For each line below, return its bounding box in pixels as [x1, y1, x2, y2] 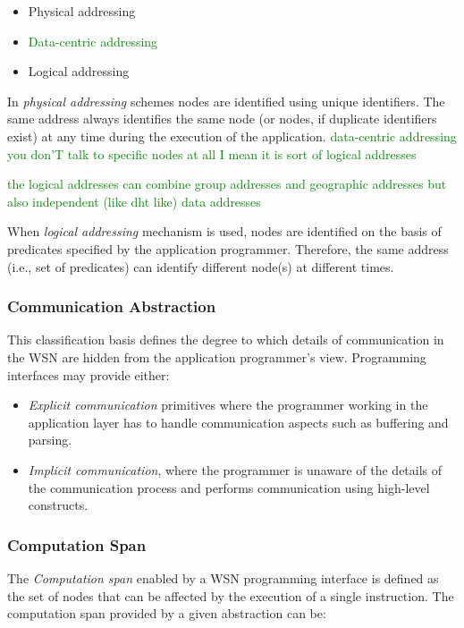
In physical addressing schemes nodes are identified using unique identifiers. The [7, 91, 445, 110]
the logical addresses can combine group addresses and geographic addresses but [7, 174, 447, 193]
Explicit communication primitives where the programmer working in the [28, 395, 428, 414]
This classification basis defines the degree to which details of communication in [7, 330, 444, 349]
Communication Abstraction [7, 295, 216, 318]
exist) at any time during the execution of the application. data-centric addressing [7, 126, 457, 145]
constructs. [28, 496, 89, 514]
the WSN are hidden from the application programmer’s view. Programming [7, 347, 426, 366]
